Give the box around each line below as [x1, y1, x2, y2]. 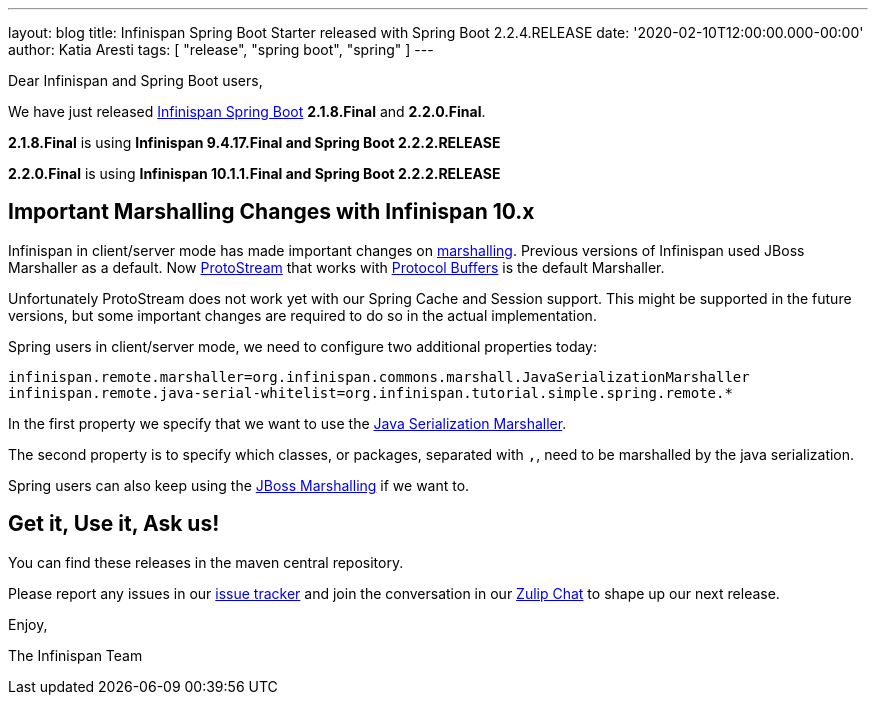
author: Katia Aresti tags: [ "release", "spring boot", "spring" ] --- [8, 41, 434, 58]
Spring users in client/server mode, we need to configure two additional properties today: [8, 337, 598, 355]
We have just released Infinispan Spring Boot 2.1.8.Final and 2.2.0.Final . [8, 103, 486, 120]
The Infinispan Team [8, 646, 143, 664]
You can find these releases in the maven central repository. [8, 553, 404, 571]
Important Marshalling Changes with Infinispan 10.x [8, 199, 535, 225]
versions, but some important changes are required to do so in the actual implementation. [8, 306, 597, 324]
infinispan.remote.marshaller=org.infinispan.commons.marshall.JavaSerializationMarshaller [8, 368, 750, 385]
